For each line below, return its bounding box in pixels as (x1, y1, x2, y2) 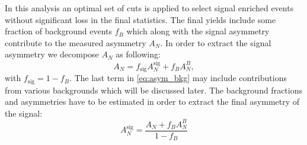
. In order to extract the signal (160, 36, 271, 49)
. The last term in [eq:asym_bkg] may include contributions (69, 72, 287, 84)
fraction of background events (5, 25, 113, 37)
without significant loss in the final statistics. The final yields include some (5, 13, 276, 25)
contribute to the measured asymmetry (5, 36, 146, 49)
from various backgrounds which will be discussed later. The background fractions (5, 83, 302, 96)
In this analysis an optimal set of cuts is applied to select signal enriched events (5, 2, 294, 14)
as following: (116, 48, 161, 60)
